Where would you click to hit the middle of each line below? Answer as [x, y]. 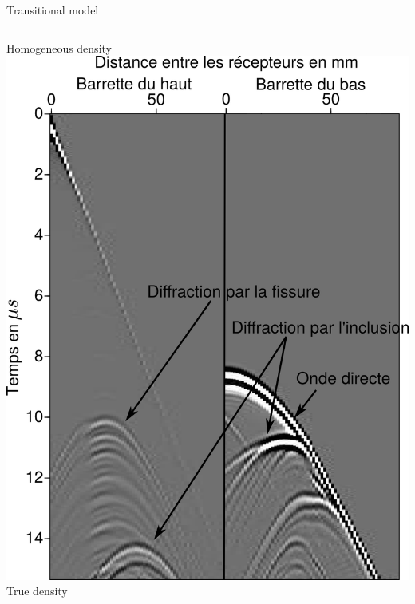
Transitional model [53, 10]
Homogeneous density [59, 47]
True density [37, 591]
